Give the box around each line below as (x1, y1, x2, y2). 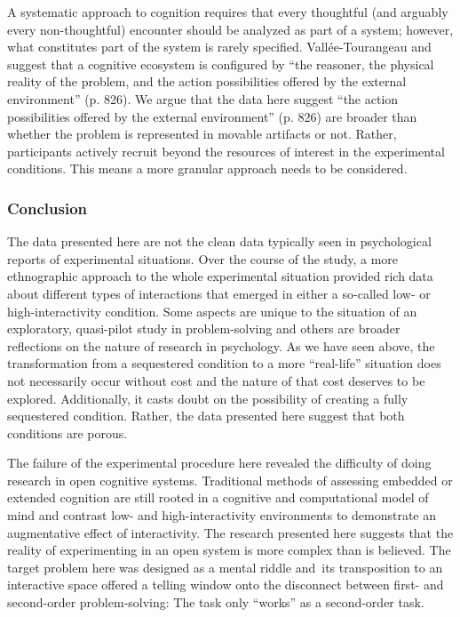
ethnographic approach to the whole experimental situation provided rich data (7, 267, 433, 285)
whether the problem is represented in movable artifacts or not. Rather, (7, 124, 397, 143)
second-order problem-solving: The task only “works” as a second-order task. (7, 593, 424, 612)
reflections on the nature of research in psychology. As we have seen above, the (7, 336, 435, 355)
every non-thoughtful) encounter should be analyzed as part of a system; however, (7, 20, 454, 38)
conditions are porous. (7, 423, 128, 442)
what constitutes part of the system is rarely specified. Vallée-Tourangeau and (7, 37, 432, 56)
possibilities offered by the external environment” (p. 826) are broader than (7, 107, 417, 125)
